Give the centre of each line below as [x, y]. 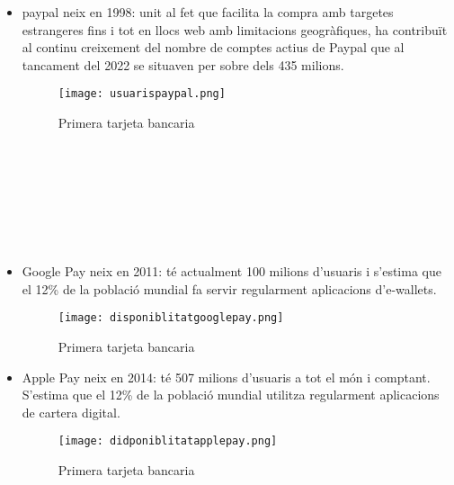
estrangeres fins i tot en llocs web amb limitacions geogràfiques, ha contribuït [235, 29]
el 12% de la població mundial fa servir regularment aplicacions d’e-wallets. [229, 288]
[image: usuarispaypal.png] [142, 94]
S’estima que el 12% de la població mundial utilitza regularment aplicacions [231, 395]
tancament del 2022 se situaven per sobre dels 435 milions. [183, 64]
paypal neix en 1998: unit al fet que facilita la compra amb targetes [208, 12]
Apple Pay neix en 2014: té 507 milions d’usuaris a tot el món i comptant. [226, 377]
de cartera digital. [71, 412]
